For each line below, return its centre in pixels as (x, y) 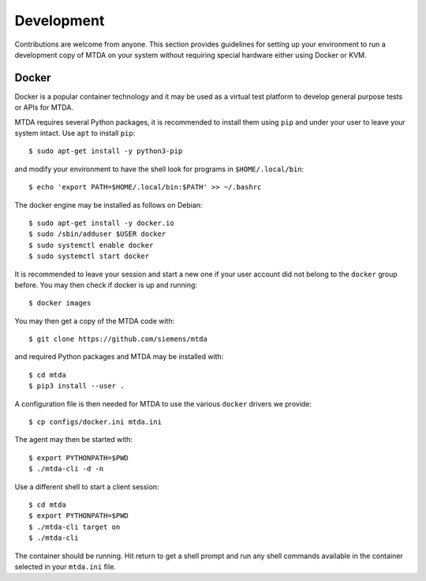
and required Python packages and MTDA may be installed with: (119, 357)
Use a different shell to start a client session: (87, 486)
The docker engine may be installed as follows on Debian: (108, 204)
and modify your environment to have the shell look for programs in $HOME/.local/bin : (159, 169)
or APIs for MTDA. (44, 107)
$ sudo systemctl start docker (89, 256)
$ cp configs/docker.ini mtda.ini (95, 422)
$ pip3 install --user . (77, 386)
